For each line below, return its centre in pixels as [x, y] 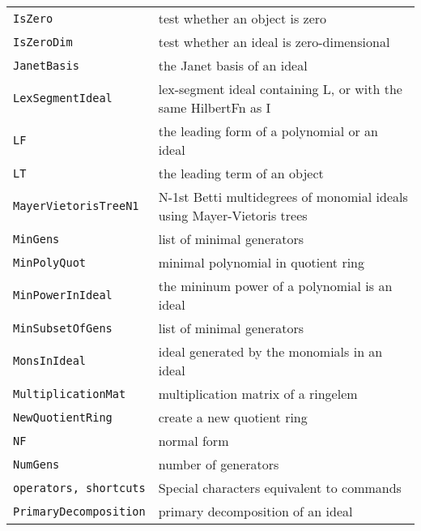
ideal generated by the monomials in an [270, 351]
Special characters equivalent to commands [280, 488]
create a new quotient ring [233, 417]
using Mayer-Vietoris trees [233, 215]
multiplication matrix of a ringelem [258, 394]
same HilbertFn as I [215, 107]
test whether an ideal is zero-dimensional [274, 42]
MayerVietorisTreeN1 [76, 206]
